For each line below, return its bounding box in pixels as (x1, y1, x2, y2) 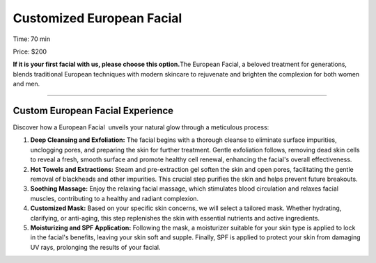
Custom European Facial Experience (13, 104, 174, 116)
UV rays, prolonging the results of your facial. (30, 243, 161, 251)
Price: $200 (13, 47, 47, 56)
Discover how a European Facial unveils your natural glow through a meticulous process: (13, 123, 269, 131)
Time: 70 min (13, 35, 51, 43)
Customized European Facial (13, 10, 182, 26)
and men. (13, 80, 40, 88)
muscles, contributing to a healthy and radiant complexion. (30, 194, 199, 202)
